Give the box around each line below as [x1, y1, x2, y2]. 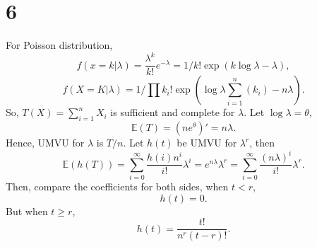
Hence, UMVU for [6, 135, 85, 150]
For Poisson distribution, [6, 38, 113, 52]
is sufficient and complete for [110, 105, 235, 120]
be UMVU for [177, 135, 237, 150]
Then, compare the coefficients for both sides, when [6, 178, 229, 193]
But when [6, 203, 48, 218]
